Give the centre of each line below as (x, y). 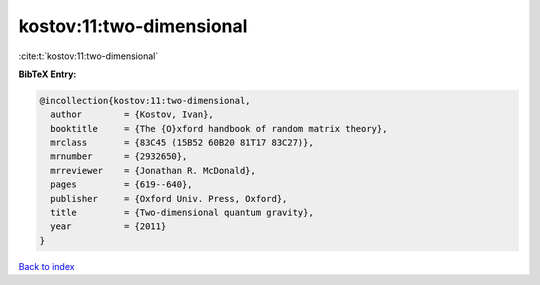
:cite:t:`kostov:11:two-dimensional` (88, 56)
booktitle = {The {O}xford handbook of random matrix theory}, (219, 128)
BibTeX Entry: (47, 74)
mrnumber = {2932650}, (119, 156)
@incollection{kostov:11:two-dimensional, (145, 100)
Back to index (46, 266)
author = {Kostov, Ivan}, (132, 114)
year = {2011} (108, 226)
